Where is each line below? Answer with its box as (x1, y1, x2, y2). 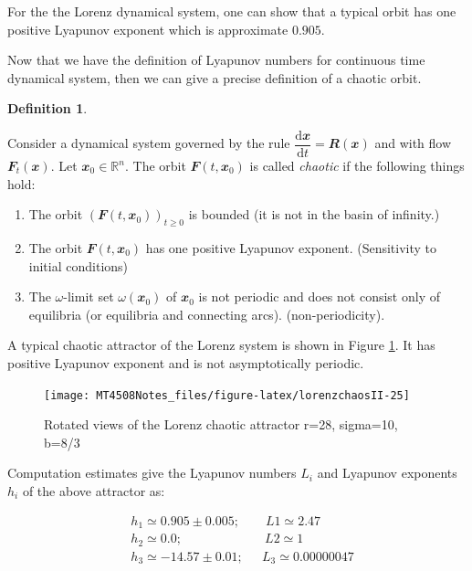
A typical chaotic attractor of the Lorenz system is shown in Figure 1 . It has (7, 335, 435, 354)
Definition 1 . (7, 99, 88, 118)
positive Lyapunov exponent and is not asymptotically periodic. (7, 353, 364, 372)
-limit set (63, 287, 114, 306)
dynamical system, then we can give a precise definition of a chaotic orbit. (7, 68, 422, 87)
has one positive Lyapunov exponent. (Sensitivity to (145, 238, 437, 258)
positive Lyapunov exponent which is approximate (7, 19, 288, 38)
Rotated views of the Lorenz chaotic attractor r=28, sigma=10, (44, 415, 398, 434)
